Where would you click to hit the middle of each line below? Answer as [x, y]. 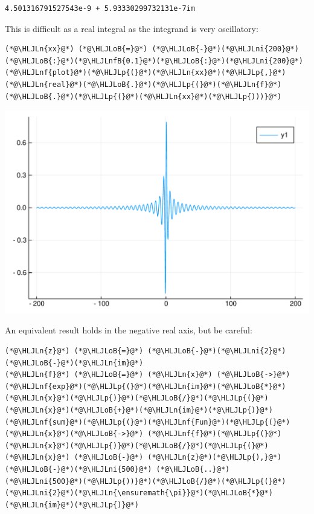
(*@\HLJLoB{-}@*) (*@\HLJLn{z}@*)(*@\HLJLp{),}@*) [178, 458]
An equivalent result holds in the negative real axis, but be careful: [129, 330]
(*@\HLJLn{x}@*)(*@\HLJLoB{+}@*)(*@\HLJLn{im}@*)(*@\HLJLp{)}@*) [139, 410]
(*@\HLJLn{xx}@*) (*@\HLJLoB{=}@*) [76, 49]
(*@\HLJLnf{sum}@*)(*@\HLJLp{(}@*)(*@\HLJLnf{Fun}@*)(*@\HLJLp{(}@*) [148, 422]
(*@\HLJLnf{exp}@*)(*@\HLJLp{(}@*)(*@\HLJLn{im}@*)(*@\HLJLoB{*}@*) [146, 386]
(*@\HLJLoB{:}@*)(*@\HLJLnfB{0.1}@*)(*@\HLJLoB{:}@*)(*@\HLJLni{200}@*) [154, 61]
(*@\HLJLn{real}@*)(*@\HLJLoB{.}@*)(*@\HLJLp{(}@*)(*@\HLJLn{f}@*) [143, 84]
